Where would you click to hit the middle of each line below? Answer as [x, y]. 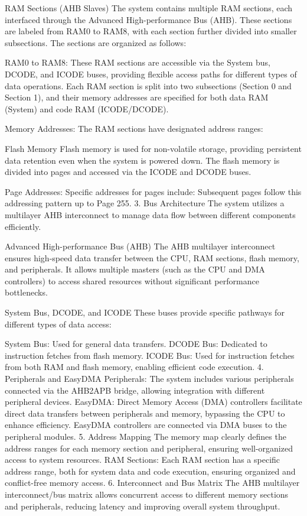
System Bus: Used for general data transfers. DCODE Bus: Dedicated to [136, 344]
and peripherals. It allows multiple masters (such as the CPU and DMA [135, 269]
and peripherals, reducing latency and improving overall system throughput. [143, 506]
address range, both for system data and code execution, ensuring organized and [150, 471]
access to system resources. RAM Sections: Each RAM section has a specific [143, 460]
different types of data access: [58, 324]
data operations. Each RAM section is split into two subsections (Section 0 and [148, 85]
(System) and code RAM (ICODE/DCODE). [87, 108]
